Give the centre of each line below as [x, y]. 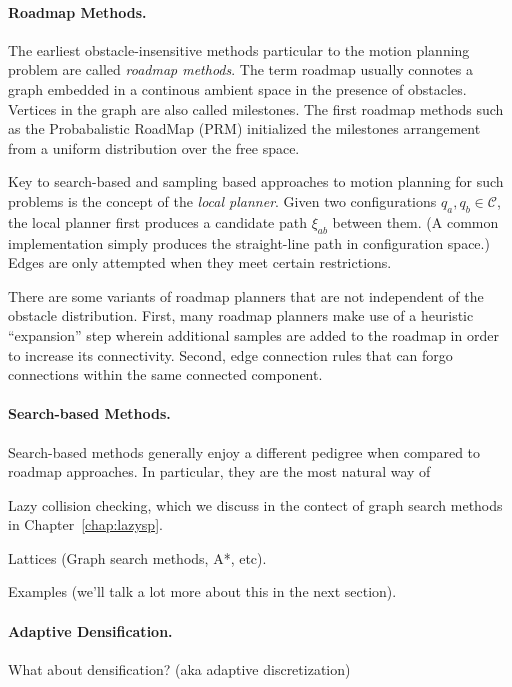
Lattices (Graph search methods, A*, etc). [137, 557]
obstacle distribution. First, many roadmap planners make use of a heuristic [241, 315]
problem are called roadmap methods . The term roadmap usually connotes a [240, 69]
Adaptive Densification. [90, 630]
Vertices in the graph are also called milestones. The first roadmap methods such [256, 108]
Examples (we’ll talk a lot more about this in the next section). [202, 591]
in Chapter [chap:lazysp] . [85, 524]
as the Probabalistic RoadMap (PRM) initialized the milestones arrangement [244, 128]
